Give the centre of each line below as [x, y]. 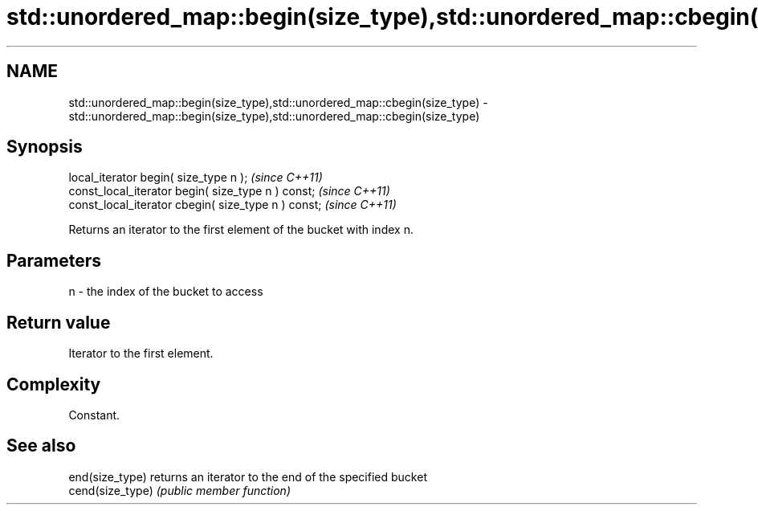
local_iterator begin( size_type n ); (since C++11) [196, 178]
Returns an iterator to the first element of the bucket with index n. [241, 230]
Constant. [94, 415]
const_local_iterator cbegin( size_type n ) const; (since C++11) [232, 205]
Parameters [54, 260]
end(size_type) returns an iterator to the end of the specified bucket [248, 476]
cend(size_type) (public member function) [179, 490]
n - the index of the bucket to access [166, 292]
